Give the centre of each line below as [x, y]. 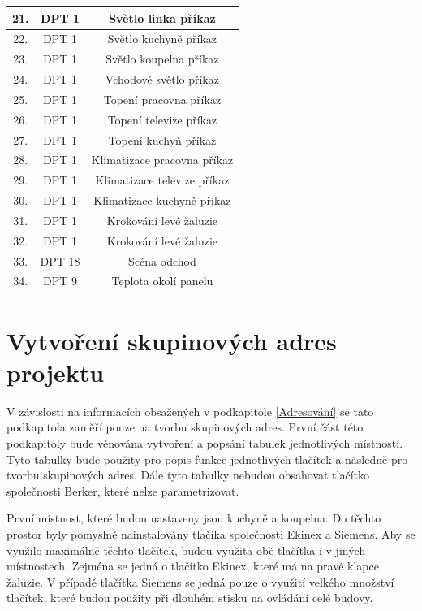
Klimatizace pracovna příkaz [162, 160]
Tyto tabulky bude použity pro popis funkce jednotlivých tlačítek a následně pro [207, 459]
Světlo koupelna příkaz [162, 59]
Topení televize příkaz [162, 119]
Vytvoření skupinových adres [172, 340]
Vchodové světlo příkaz [162, 79]
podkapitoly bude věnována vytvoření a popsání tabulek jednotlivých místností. [205, 443]
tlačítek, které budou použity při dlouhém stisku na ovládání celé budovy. [190, 598]
